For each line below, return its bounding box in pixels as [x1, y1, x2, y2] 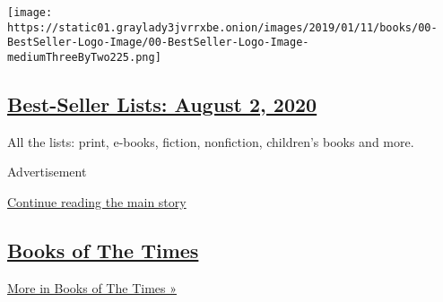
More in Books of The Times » [7, 278, 177, 297]
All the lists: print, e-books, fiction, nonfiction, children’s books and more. [7, 132, 414, 151]
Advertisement [7, 162, 87, 181]
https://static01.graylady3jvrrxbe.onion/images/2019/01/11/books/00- [7, 21, 438, 34]
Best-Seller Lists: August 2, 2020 [7, 91, 317, 118]
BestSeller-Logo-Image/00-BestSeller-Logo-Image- [7, 36, 309, 49]
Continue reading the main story [7, 193, 187, 211]
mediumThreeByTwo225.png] [7, 50, 161, 64]
